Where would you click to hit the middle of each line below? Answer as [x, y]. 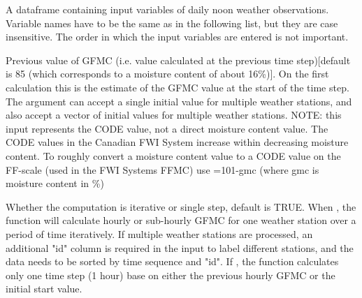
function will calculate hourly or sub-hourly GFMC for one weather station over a [181, 220]
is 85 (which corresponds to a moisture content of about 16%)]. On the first [167, 74]
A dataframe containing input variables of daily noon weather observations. [167, 9]
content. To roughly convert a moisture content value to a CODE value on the [173, 155]
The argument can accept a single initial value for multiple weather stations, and [179, 101]
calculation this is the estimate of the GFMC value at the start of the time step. [178, 87]
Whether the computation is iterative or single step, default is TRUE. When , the [181, 206]
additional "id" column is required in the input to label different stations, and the [180, 247]
